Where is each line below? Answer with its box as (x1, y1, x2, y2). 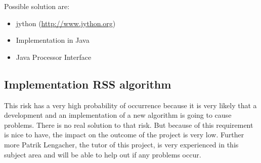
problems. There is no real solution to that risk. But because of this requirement (4, 119, 253, 130)
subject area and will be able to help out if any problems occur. (4, 149, 201, 159)
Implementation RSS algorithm (4, 76, 171, 92)
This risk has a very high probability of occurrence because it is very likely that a (4, 100, 257, 110)
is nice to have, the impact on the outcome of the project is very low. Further (4, 129, 244, 140)
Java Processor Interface (16, 51, 92, 62)
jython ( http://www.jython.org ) (16, 18, 116, 28)
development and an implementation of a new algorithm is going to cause (4, 110, 232, 120)
